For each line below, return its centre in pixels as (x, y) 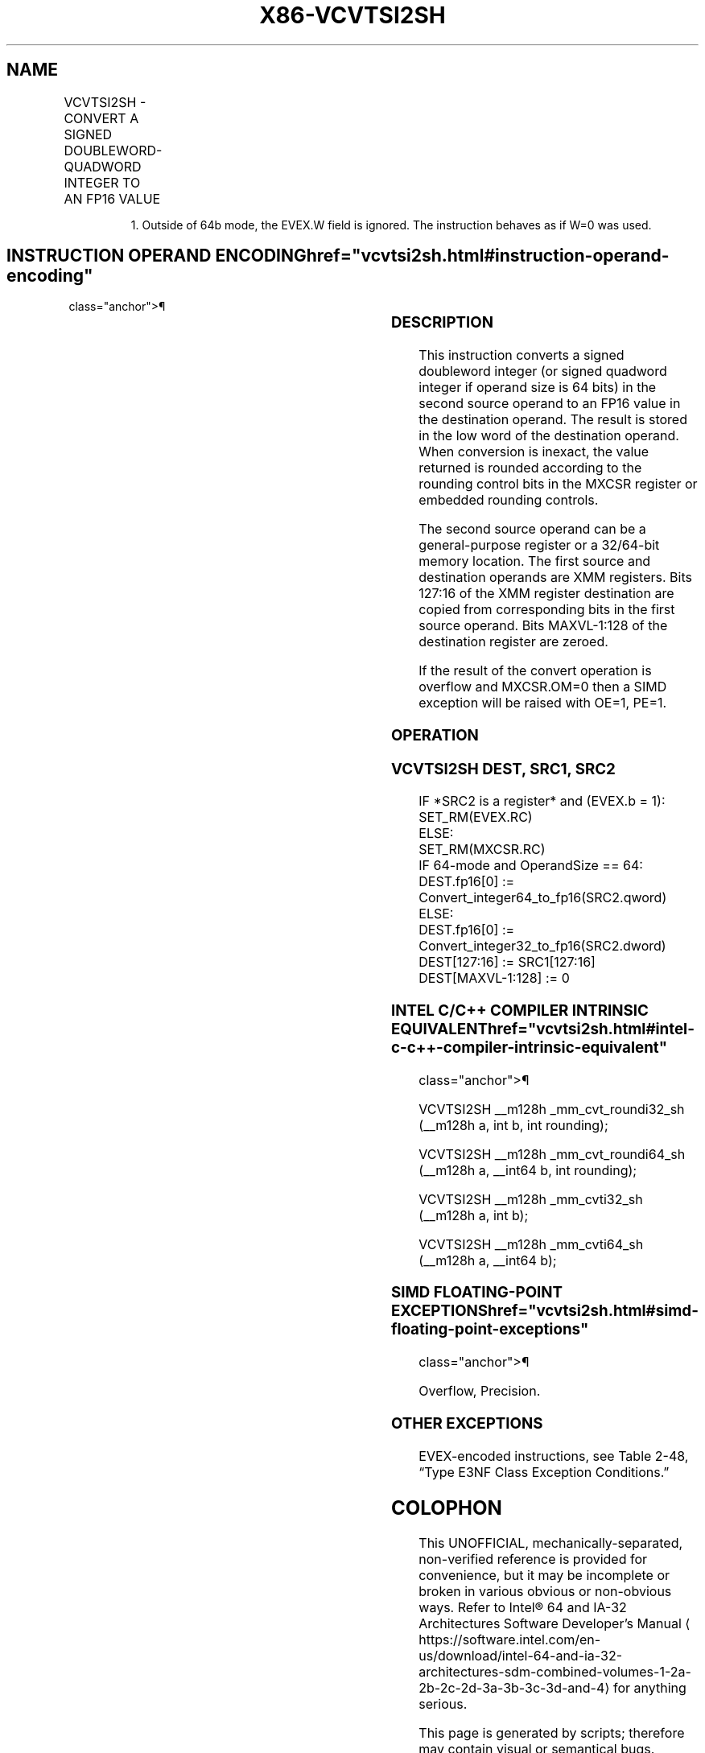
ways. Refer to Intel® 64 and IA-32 (523, 1608)
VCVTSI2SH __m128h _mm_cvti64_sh (531, 1244)
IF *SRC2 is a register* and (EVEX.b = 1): (542, 801)
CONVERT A (101, 118)
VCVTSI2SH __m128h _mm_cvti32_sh (531, 1199)
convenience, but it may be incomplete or (544, 1576)
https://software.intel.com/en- (510, 1640)
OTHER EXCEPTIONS (467, 1423)
